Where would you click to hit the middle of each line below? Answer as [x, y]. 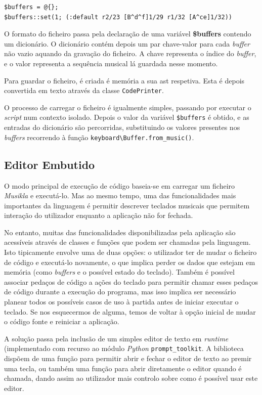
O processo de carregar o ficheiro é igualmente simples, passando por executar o [128, 107]
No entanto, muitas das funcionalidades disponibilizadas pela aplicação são [120, 232]
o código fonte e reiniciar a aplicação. [62, 321]
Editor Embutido [50, 164]
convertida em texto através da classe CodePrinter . [84, 90]
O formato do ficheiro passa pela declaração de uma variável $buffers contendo [128, 34]
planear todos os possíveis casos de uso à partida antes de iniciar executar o [121, 302]
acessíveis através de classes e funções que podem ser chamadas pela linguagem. [127, 242]
